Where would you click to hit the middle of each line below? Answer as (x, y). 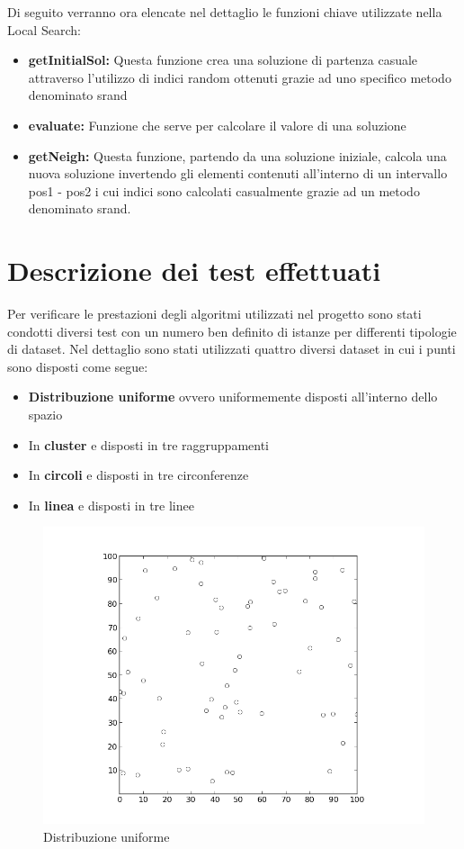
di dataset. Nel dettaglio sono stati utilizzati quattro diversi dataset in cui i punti (232, 349)
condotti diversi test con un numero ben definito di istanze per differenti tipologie (232, 331)
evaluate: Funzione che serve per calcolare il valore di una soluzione (217, 125)
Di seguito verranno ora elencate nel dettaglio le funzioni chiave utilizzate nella (225, 12)
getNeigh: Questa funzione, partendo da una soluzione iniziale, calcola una (237, 155)
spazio (45, 415)
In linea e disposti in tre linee (111, 505)
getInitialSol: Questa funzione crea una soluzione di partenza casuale (223, 60)
